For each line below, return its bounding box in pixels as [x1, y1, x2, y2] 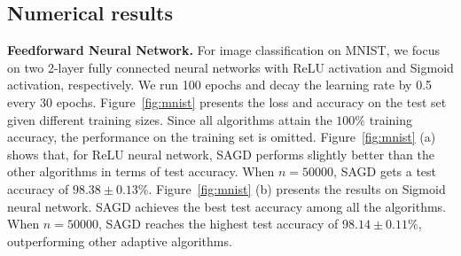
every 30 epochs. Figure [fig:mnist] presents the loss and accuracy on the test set [7, 92, 447, 111]
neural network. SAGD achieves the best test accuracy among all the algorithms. [7, 197, 446, 215]
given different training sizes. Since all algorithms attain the [7, 110, 332, 128]
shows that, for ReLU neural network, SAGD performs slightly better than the [7, 144, 434, 163]
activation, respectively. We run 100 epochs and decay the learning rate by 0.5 [7, 75, 433, 94]
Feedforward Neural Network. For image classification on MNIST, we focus [7, 41, 440, 59]
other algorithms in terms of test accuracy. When [7, 162, 275, 181]
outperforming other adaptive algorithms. [7, 231, 232, 250]
